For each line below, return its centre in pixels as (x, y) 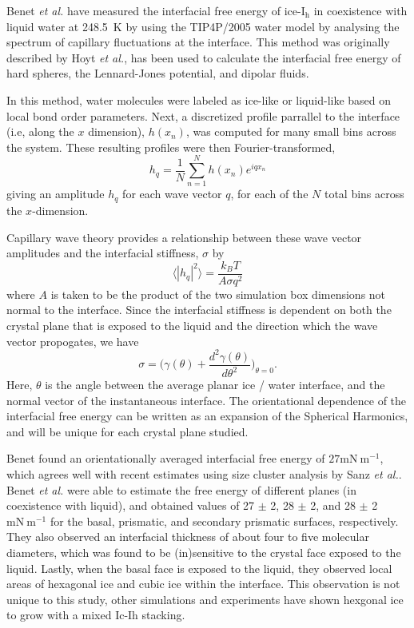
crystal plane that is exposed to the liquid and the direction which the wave (192, 325)
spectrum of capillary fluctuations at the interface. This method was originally (198, 42)
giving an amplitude (56, 194)
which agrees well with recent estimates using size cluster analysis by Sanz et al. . (204, 474)
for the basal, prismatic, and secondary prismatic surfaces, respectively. (224, 521)
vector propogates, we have (73, 341)
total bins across (364, 194)
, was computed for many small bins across (291, 131)
